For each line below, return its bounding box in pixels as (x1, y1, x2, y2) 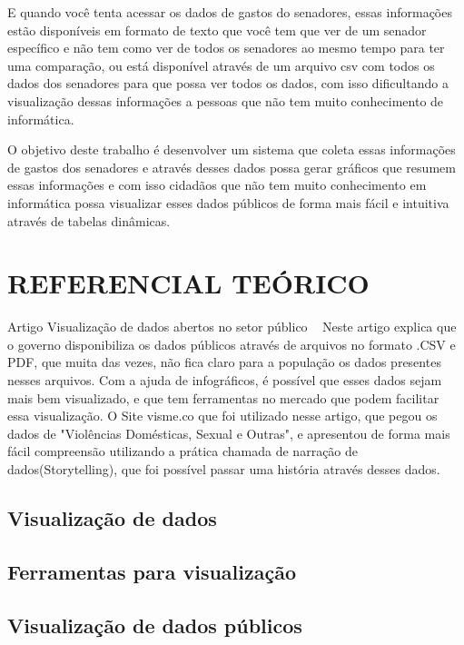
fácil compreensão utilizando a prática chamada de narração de (7, 442, 359, 461)
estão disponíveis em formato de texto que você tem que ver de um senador (7, 20, 427, 39)
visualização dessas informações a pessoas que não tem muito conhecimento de (7, 91, 444, 110)
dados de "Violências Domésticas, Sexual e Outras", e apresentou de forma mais (7, 423, 450, 442)
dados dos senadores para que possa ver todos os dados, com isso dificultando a (7, 74, 449, 93)
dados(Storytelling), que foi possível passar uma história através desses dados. (7, 460, 440, 478)
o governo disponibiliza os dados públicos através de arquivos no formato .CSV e (7, 334, 456, 353)
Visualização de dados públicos (7, 610, 302, 639)
